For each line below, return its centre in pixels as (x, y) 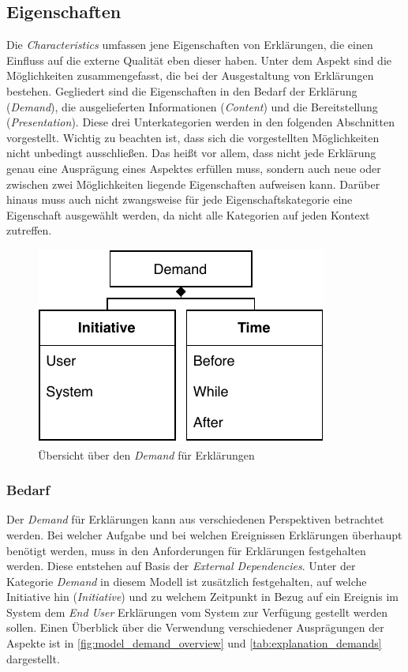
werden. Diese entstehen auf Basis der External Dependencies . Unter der (181, 566)
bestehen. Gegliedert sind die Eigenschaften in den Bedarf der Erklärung (182, 90)
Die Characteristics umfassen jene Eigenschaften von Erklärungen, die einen (190, 45)
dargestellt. (33, 658)
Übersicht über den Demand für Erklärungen (146, 454)
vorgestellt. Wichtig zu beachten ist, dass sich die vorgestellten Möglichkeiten (193, 137)
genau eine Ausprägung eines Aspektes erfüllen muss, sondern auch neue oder (194, 168)
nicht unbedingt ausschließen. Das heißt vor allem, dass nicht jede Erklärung (191, 153)
